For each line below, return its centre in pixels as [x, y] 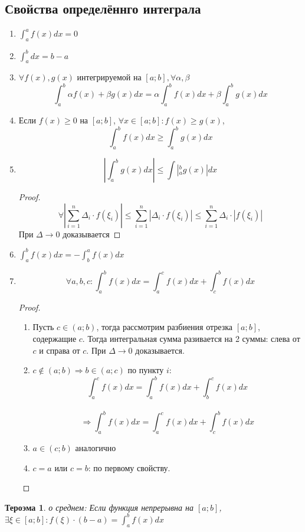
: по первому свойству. [129, 467]
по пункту [146, 370]
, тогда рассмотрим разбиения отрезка [165, 327]
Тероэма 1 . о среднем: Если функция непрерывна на [99, 507]
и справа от [60, 350]
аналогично [96, 448]
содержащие [55, 339]
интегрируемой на [109, 77]
